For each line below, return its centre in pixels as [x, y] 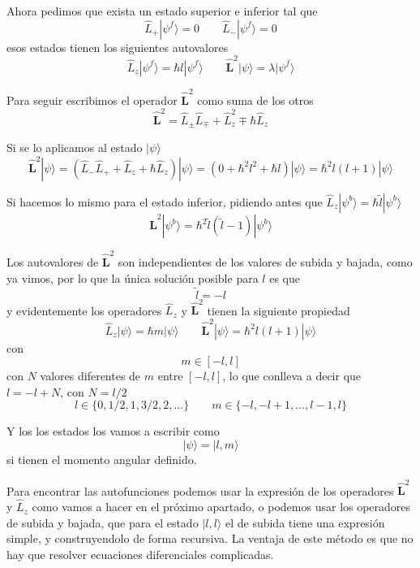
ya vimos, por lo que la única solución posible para [133, 277]
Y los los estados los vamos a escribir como [113, 431]
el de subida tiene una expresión [305, 522]
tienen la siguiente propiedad [279, 310]
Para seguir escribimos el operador [92, 100]
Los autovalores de [53, 262]
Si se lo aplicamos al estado [75, 147]
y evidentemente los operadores [84, 310]
